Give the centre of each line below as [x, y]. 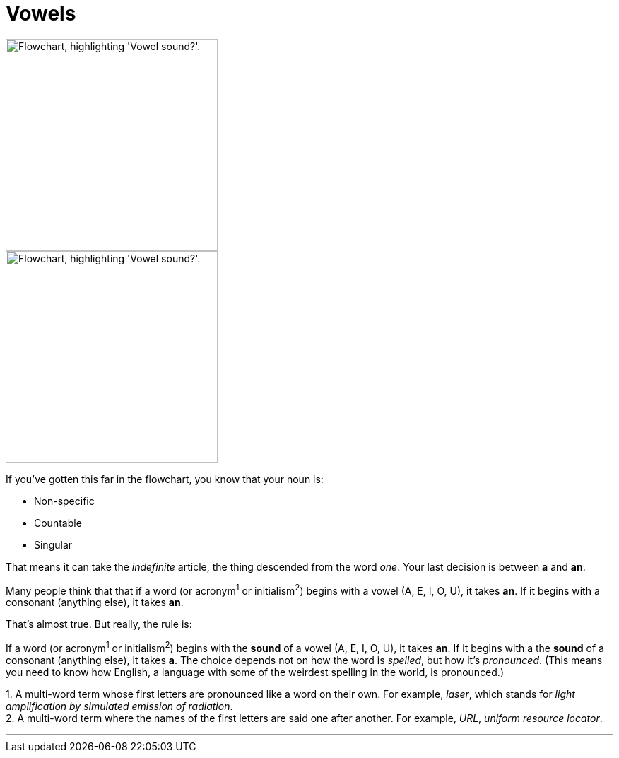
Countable [58, 523]
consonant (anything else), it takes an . [95, 602]
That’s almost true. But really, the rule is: [99, 624]
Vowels [41, 13]
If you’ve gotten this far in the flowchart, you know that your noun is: [165, 479]
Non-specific [64, 501]
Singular [53, 544]
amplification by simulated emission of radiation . [119, 706]
